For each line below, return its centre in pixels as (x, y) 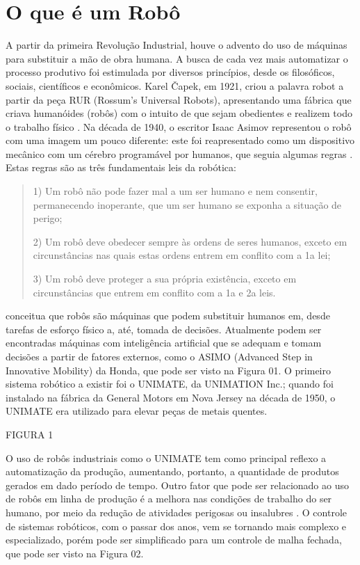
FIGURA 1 (30, 434)
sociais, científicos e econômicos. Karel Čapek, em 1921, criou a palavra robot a (175, 85)
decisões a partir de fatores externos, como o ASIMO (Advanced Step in (159, 356)
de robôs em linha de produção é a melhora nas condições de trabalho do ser (169, 499)
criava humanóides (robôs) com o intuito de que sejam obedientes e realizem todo (179, 113)
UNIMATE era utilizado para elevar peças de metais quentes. (137, 411)
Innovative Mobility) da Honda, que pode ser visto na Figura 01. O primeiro (168, 370)
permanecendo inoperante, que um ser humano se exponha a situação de (187, 204)
